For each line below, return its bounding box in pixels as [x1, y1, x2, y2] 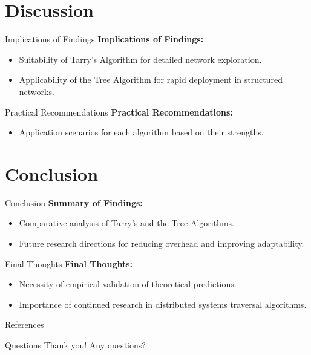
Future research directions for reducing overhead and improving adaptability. [19, 237, 304, 249]
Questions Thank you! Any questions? [5, 338, 146, 351]
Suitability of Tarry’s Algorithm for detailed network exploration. [19, 53, 262, 65]
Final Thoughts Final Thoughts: [5, 257, 133, 270]
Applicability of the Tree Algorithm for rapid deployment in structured [19, 73, 283, 86]
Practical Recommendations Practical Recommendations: [5, 105, 233, 118]
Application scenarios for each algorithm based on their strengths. [19, 126, 264, 138]
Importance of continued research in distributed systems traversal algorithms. [19, 298, 307, 310]
